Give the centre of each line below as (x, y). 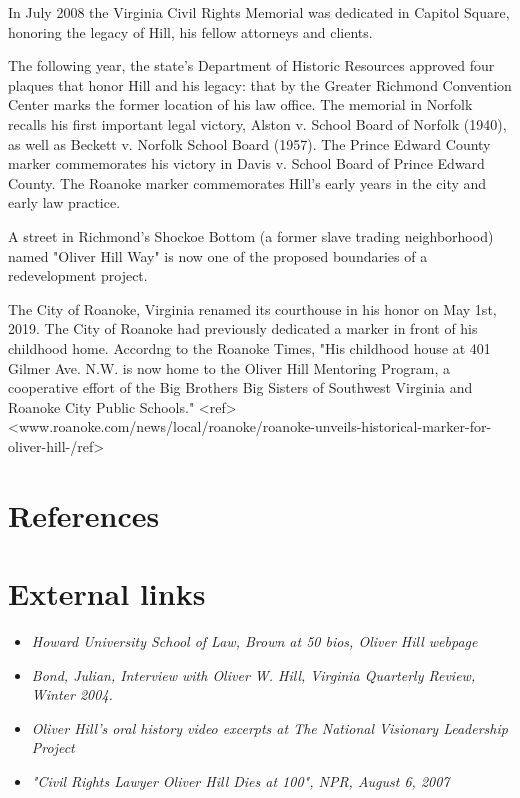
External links (107, 593)
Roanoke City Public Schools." (101, 406)
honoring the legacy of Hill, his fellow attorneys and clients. (190, 31)
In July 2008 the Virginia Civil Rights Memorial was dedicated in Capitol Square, (259, 12)
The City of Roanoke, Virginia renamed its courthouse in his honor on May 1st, (252, 308)
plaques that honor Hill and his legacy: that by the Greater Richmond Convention (260, 84)
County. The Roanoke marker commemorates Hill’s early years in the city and (247, 182)
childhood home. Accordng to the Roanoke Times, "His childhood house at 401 (249, 347)
